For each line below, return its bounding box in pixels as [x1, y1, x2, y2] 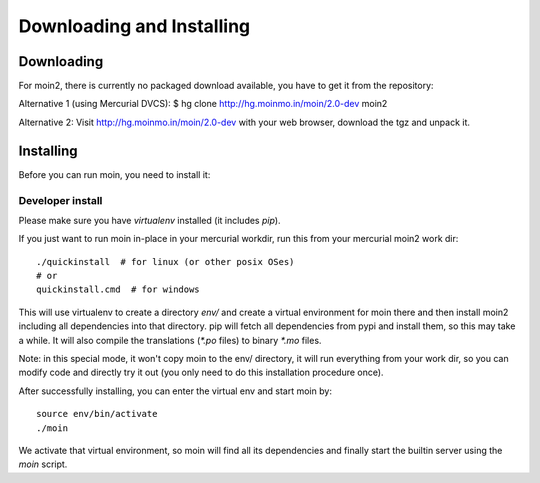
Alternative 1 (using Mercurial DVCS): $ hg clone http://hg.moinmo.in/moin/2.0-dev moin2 [18, 98, 388, 110]
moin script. [18, 458, 68, 470]
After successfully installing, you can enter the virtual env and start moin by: [18, 385, 332, 397]
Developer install [18, 193, 103, 207]
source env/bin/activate [36, 408, 158, 420]
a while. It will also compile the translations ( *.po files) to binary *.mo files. [18, 334, 322, 346]
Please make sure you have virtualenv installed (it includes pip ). [18, 214, 281, 226]
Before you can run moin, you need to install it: [18, 168, 211, 180]
